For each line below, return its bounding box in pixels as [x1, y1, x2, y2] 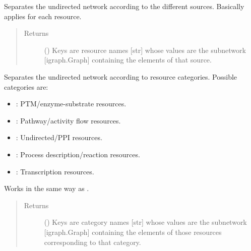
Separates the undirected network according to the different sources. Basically [4, 1, 244, 11]
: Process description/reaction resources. [16, 149, 140, 159]
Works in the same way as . [4, 183, 89, 194]
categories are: [4, 81, 48, 92]
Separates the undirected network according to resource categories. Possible [4, 71, 237, 82]
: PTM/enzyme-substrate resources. [16, 98, 127, 109]
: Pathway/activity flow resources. [16, 115, 121, 126]
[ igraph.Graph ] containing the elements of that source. [44, 54, 212, 65]
